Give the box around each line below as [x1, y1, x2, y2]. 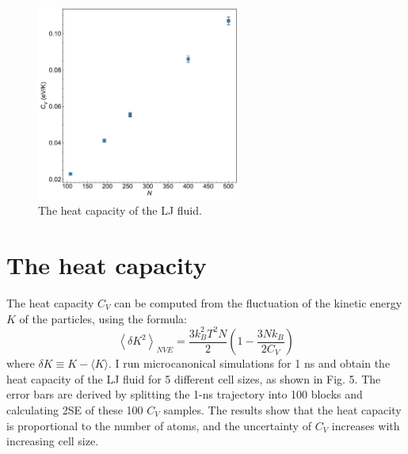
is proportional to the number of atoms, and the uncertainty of [6, 417, 311, 433]
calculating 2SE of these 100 [6, 401, 143, 418]
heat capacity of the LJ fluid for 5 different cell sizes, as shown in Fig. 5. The [6, 370, 381, 387]
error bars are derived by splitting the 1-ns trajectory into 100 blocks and [6, 386, 363, 402]
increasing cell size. [6, 433, 99, 449]
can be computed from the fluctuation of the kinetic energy [114, 295, 402, 311]
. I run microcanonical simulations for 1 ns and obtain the [109, 355, 391, 372]
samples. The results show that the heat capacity [163, 401, 402, 418]
